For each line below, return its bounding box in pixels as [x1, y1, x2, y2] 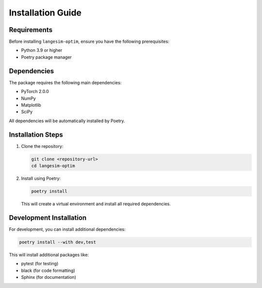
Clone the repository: [21, 143, 64, 149]
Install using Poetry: [21, 175, 61, 181]
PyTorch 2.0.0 [21, 89, 49, 95]
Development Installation [9, 213, 87, 222]
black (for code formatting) [21, 267, 75, 273]
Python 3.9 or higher [21, 48, 63, 53]
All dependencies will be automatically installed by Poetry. [9, 118, 125, 124]
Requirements [9, 26, 53, 34]
